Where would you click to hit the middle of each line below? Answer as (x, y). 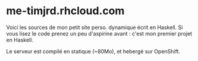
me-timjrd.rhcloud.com (65, 11)
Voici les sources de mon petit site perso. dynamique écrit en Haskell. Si (95, 27)
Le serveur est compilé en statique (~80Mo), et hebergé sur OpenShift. (93, 51)
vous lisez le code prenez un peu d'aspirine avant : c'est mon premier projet (99, 33)
